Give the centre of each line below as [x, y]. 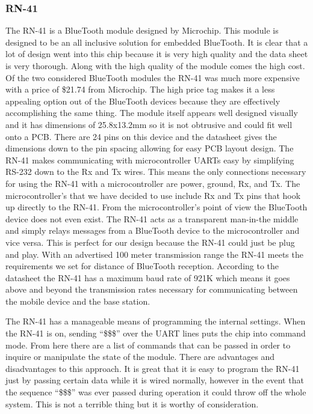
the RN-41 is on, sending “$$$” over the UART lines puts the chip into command [156, 333]
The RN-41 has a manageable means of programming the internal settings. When [156, 321]
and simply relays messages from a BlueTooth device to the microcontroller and [153, 230]
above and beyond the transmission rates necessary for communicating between [152, 289]
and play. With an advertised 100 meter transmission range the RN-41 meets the [154, 254]
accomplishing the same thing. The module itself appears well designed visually [152, 113]
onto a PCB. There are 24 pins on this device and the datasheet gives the [141, 136]
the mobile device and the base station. [78, 301]
